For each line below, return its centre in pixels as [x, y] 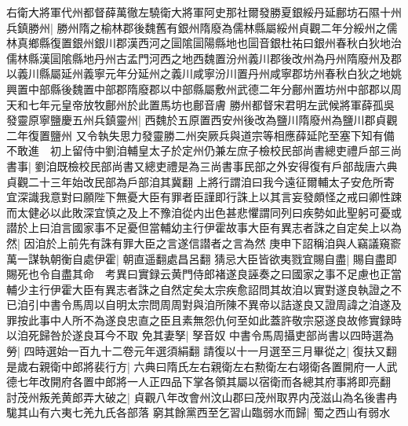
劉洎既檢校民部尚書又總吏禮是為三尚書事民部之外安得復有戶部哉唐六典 [216, 165]
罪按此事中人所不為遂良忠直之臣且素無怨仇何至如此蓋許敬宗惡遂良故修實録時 [204, 319]
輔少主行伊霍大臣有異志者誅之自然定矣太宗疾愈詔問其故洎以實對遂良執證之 [199, 289]
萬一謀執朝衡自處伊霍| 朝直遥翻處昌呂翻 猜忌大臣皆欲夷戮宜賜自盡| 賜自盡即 [202, 258]
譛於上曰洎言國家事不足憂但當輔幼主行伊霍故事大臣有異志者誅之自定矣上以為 [204, 228]
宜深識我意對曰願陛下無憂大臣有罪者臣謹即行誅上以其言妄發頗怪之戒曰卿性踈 [204, 197]
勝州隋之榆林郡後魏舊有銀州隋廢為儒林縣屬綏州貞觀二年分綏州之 [222, 27]
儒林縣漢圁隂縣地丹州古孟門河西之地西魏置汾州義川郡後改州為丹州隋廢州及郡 [204, 58]
